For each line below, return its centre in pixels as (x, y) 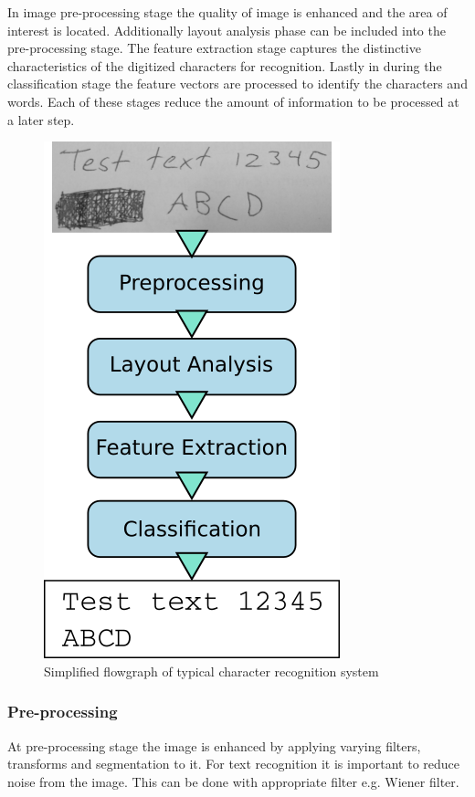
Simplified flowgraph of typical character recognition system (211, 671)
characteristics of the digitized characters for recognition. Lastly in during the (225, 65)
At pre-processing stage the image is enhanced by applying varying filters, (214, 745)
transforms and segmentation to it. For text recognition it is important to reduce (234, 764)
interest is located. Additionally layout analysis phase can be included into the (227, 30)
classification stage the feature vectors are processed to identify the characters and (237, 84)
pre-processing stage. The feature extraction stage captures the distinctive (214, 48)
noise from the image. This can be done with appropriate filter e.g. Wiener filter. (233, 781)
